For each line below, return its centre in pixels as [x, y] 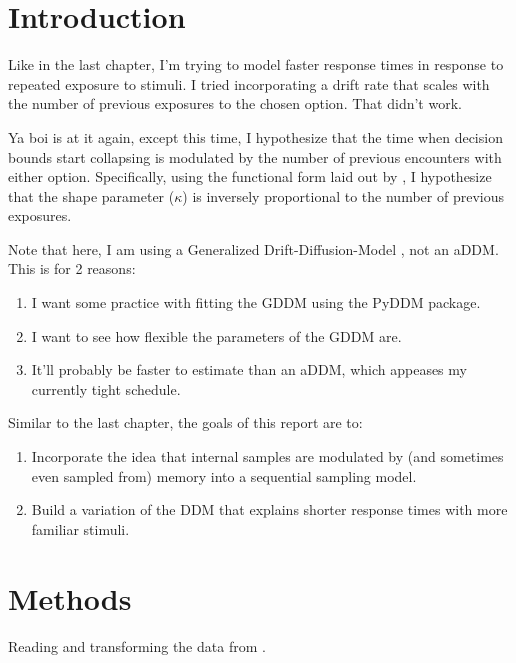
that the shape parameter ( [91, 195]
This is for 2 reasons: [72, 268]
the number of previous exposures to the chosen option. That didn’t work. [235, 103]
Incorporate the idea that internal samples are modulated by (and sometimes [267, 456]
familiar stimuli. [80, 528]
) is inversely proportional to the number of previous [343, 195]
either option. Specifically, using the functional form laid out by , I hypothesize [250, 176]
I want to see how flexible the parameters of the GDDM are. [216, 335]
